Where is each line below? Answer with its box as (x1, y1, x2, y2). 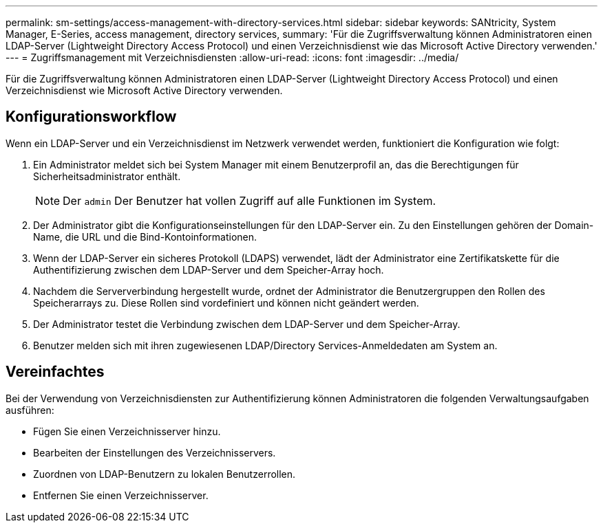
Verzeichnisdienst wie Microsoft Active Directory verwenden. (6, 85, 283, 96)
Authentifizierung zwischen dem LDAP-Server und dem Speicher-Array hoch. (33, 263, 384, 276)
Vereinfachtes (6, 363, 105, 381)
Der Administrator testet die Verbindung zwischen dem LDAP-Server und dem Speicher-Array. (33, 318, 461, 330)
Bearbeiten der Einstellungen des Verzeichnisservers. (33, 446, 276, 459)
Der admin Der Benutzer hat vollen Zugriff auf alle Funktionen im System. (63, 193, 436, 208)
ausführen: (6, 404, 54, 416)
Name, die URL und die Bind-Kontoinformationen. (33, 230, 257, 243)
